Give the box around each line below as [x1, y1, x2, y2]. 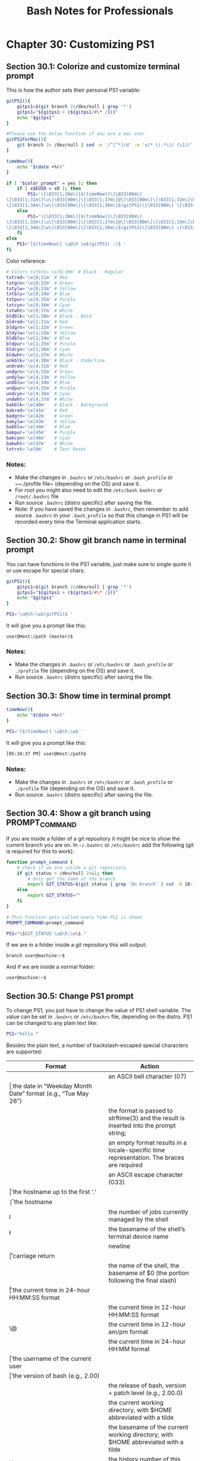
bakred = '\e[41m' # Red [6, 407, 68, 414]
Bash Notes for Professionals [26, 4, 174, 18]
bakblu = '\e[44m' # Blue [6, 424, 70, 430]
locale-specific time [108, 1146, 165, 1154]
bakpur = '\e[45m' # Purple [6, 430, 76, 436]
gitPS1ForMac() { [6, 136, 46, 142]
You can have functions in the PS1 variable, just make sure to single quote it [6, 560, 192, 567]
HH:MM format [108, 1345, 150, 1353]
